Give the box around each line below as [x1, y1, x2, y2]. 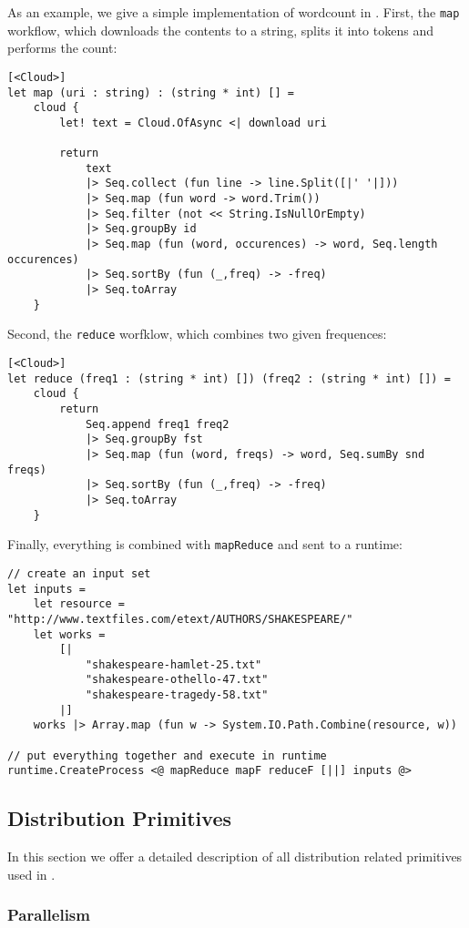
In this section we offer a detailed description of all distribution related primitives [7, 847, 463, 866]
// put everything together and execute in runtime [7, 749, 327, 762]
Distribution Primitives [7, 804, 231, 832]
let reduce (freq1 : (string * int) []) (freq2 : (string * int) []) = [7, 372, 451, 385]
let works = [33, 627, 106, 641]
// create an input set [7, 566, 151, 580]
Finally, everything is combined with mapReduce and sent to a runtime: [7, 535, 403, 554]
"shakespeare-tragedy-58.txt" [85, 688, 269, 702]
